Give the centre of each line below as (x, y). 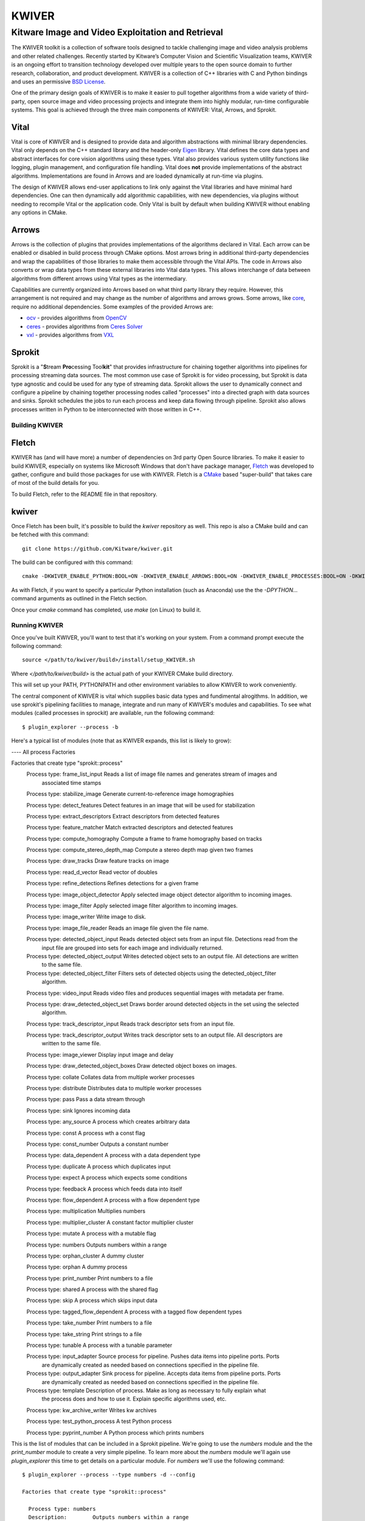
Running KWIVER (37, 625)
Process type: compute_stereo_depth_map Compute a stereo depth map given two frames (140, 850)
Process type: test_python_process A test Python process (99, 1421)
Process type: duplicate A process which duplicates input (99, 1166)
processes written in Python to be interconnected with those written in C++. (106, 409)
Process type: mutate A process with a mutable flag (91, 1234)
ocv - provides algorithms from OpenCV (77, 318)
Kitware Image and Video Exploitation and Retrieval (117, 32)
